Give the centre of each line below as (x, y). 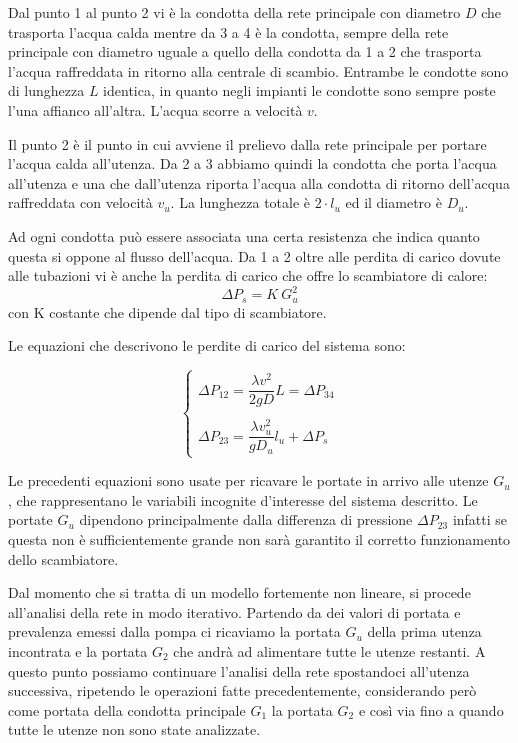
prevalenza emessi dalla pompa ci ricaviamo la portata (174, 631)
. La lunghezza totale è (240, 202)
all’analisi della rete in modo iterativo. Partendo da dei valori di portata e (234, 611)
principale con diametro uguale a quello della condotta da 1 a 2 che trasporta (245, 51)
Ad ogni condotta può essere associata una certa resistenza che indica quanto (244, 235)
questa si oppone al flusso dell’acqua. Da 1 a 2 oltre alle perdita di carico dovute (254, 255)
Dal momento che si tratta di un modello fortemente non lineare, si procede (239, 592)
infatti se (480, 519)
